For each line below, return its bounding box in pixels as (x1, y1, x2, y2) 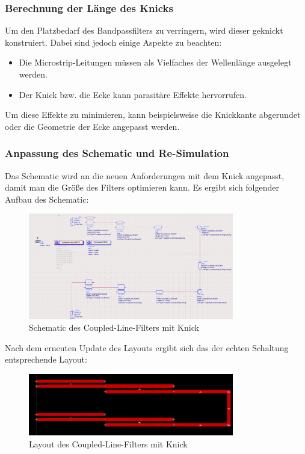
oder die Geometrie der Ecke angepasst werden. (5, 120, 180, 132)
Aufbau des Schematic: (5, 192, 89, 205)
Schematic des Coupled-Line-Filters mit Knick (29, 321, 199, 334)
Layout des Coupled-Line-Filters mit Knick (29, 437, 188, 450)
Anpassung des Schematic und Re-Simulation (5, 146, 229, 161)
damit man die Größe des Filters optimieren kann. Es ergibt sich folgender (5, 181, 279, 194)
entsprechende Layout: (5, 353, 87, 366)
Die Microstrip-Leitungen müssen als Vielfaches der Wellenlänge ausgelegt (19, 56, 292, 69)
